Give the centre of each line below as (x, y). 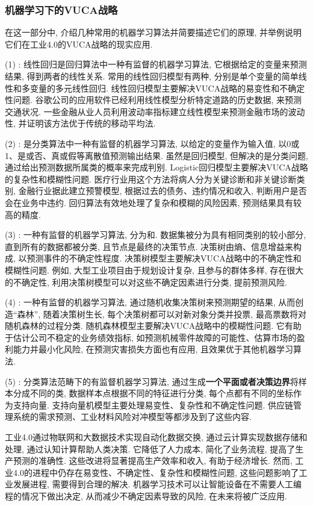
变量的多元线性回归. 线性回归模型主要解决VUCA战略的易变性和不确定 (167, 88)
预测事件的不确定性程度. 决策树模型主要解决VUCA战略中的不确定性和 (164, 258)
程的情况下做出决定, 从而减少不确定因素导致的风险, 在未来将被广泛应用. (146, 496)
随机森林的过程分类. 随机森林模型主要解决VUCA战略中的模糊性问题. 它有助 (153, 326)
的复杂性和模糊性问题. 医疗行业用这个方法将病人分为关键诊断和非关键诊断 (151, 179)
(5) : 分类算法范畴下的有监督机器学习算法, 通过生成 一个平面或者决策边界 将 (152, 381)
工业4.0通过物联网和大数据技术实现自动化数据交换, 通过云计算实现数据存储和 (156, 437)
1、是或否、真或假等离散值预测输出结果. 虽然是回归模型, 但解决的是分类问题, (156, 155)
